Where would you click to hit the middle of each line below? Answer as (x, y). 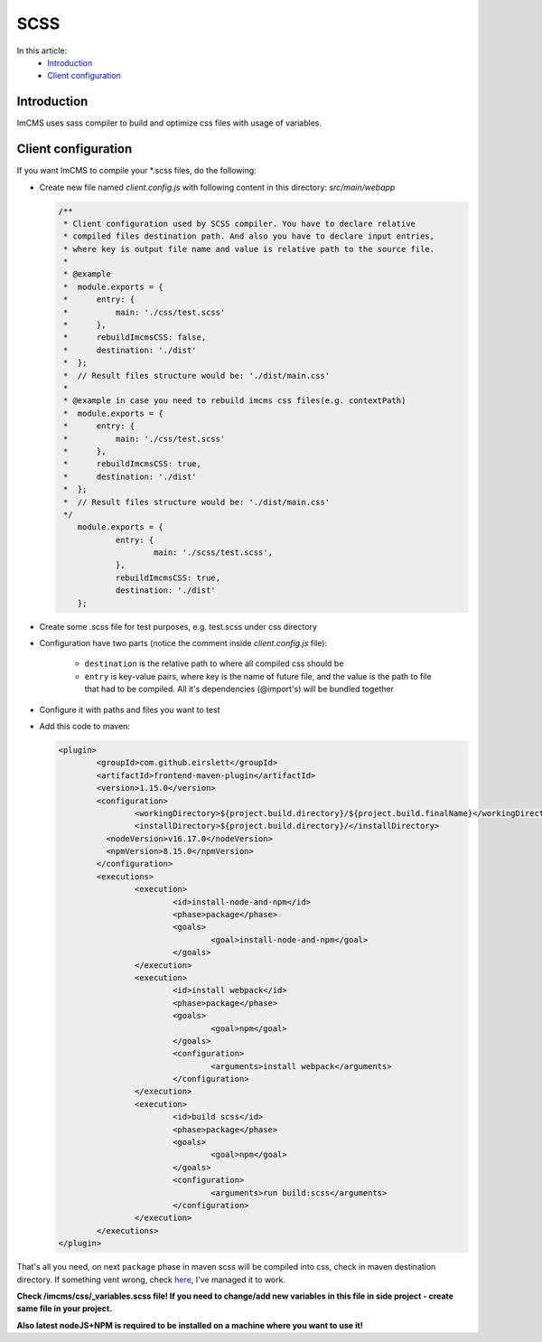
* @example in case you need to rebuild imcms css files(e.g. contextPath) (235, 401)
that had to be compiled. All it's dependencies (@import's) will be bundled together (239, 689)
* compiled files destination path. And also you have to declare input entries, (249, 236)
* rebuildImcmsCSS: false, (135, 338)
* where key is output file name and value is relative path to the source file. (249, 249)
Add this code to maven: (85, 726)
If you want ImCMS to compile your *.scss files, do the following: (136, 171)
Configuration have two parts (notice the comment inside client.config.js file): (183, 643)
